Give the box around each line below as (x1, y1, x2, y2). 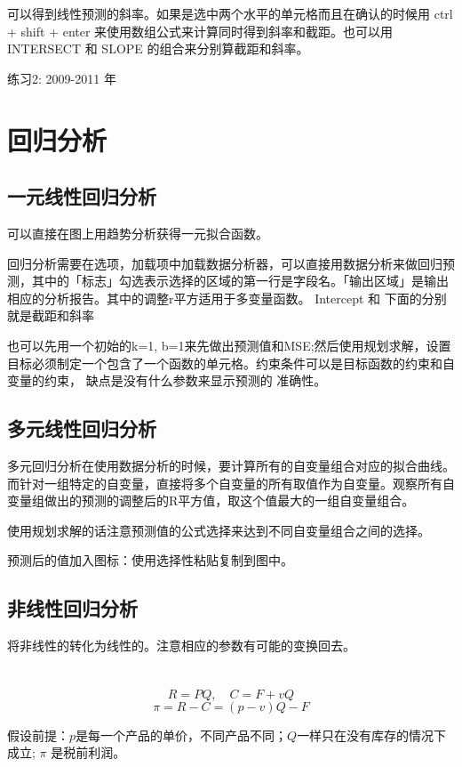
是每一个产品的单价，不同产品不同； (76, 725, 288, 744)
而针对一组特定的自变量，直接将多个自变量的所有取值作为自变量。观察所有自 (7, 473, 455, 492)
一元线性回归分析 (7, 182, 156, 210)
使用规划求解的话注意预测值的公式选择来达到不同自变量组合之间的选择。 (7, 521, 430, 539)
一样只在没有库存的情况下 (297, 725, 447, 744)
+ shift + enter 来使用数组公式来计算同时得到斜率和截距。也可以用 (7, 21, 394, 40)
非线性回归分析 (7, 594, 138, 622)
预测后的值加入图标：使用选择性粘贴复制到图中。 (7, 551, 293, 569)
